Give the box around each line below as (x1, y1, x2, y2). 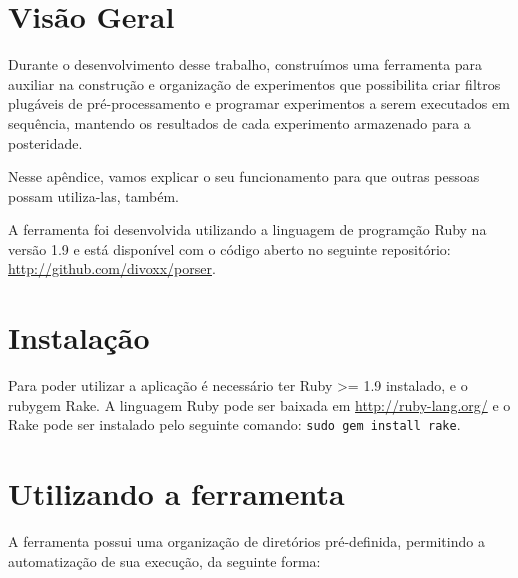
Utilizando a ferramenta (8, 473, 345, 514)
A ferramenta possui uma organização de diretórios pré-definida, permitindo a (8, 531, 485, 552)
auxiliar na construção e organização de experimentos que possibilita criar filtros (8, 73, 501, 94)
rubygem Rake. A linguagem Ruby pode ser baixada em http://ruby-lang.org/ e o (8, 394, 511, 415)
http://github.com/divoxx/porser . (8, 258, 216, 279)
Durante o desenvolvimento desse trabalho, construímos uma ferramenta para (8, 54, 483, 75)
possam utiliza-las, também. (8, 185, 179, 206)
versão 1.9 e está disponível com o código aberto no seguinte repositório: (8, 238, 451, 259)
